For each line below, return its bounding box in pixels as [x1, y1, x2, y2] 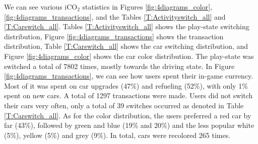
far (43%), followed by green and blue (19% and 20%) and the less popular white [4, 120, 254, 130]
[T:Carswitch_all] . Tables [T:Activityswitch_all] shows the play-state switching [4, 21, 249, 32]
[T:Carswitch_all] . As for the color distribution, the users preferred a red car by [4, 110, 251, 120]
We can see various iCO [4, 2, 78, 12]
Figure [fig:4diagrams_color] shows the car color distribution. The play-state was [4, 50, 254, 61]
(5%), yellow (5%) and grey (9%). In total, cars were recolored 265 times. [4, 129, 231, 140]
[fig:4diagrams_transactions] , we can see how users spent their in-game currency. [4, 70, 253, 81]
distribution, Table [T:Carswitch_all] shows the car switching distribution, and [4, 41, 248, 51]
